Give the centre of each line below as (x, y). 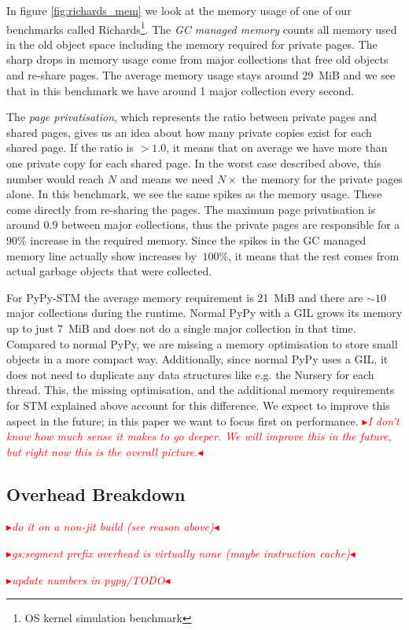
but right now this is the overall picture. (102, 451)
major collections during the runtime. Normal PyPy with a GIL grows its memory (204, 313)
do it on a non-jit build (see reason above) (113, 527)
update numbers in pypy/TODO (88, 579)
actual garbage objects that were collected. (109, 271)
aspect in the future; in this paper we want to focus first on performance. (182, 420)
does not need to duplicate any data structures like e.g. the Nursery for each (190, 374)
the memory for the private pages (322, 178)
